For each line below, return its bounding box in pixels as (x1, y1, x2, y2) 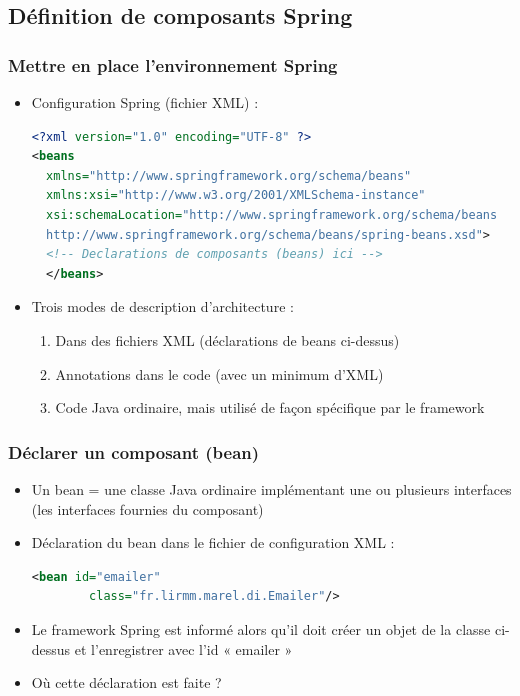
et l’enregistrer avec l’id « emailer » (74, 638, 293, 659)
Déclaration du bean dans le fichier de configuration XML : (31, 532, 395, 553)
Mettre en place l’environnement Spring (8, 52, 338, 77)
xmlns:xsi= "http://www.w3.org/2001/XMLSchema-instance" (46, 188, 426, 203)
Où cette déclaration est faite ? (31, 672, 222, 693)
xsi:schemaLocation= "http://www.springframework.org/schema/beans (46, 207, 498, 222)
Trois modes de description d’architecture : (31, 296, 294, 317)
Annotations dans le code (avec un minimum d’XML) (55, 363, 384, 384)
